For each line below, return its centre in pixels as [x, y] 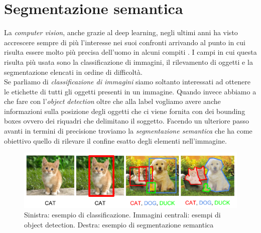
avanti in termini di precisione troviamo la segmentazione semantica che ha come [128, 131]
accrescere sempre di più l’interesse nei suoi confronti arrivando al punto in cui [125, 42]
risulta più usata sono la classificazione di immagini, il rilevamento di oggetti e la [128, 62]
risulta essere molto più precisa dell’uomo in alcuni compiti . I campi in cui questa [130, 52]
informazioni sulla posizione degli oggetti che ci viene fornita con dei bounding [125, 111]
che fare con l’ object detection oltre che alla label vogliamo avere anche [112, 101]
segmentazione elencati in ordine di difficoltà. [73, 72]
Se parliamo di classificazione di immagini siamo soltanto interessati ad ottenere [127, 82]
